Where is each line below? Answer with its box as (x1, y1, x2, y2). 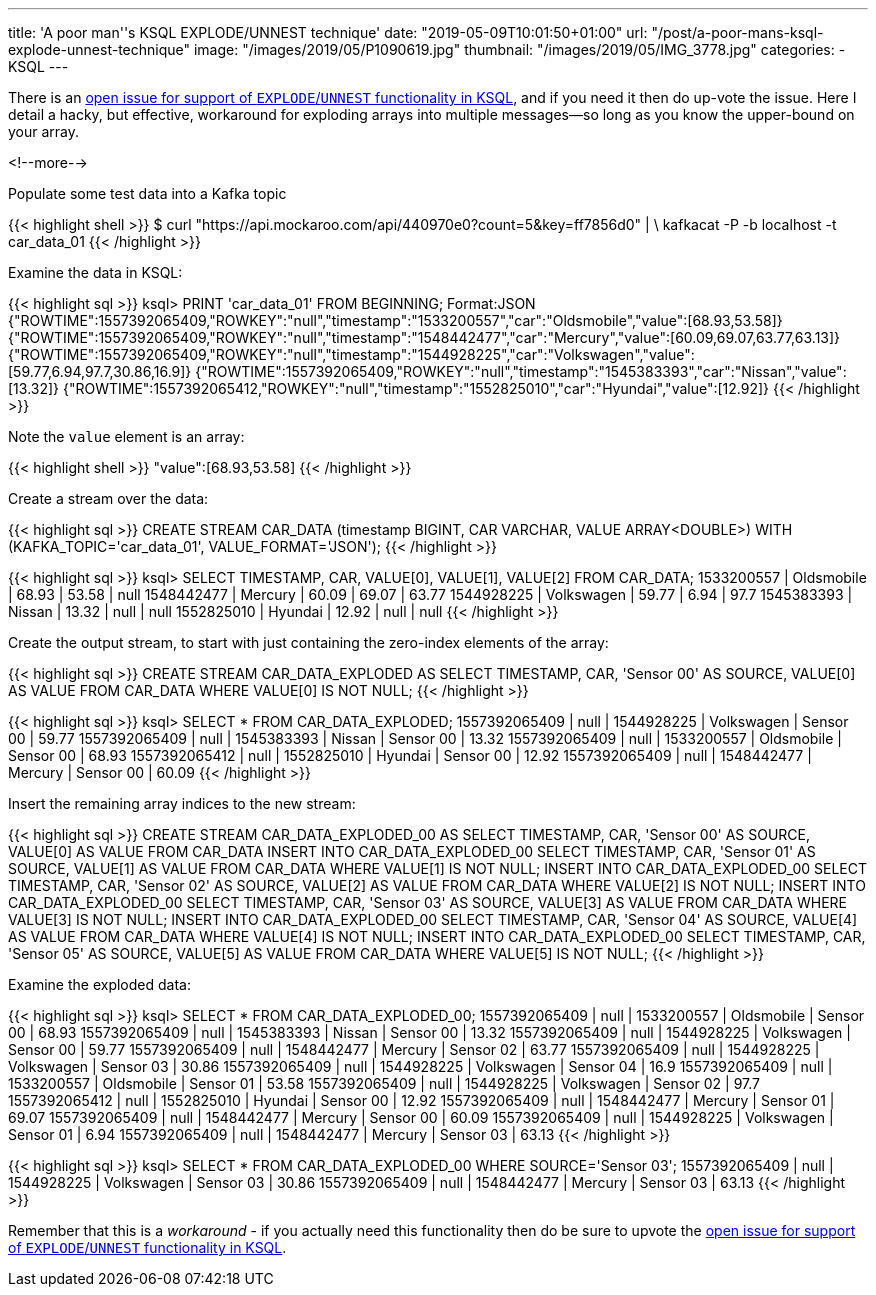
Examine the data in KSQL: (8, 264, 183, 281)
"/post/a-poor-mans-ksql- (651, 24, 824, 41)
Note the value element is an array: (8, 428, 245, 445)
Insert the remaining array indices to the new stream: (8, 795, 356, 812)
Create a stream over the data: (8, 490, 209, 507)
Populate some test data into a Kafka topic (8, 185, 287, 202)
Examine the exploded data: (8, 976, 191, 993)
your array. (8, 123, 80, 140)
